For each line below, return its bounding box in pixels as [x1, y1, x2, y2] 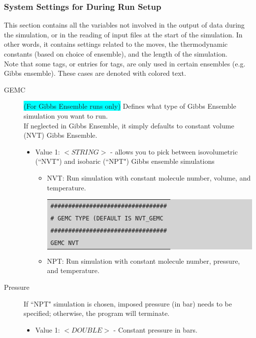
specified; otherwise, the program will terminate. [24, 308, 170, 318]
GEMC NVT [50, 239, 79, 246]
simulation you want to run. [24, 110, 108, 121]
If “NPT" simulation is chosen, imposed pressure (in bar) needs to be [24, 298, 232, 308]
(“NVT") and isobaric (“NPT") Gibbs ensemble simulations [35, 156, 215, 166]
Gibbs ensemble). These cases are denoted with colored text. [4, 68, 186, 78]
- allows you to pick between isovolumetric [110, 146, 238, 156]
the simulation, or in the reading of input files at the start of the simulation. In [4, 29, 243, 39]
